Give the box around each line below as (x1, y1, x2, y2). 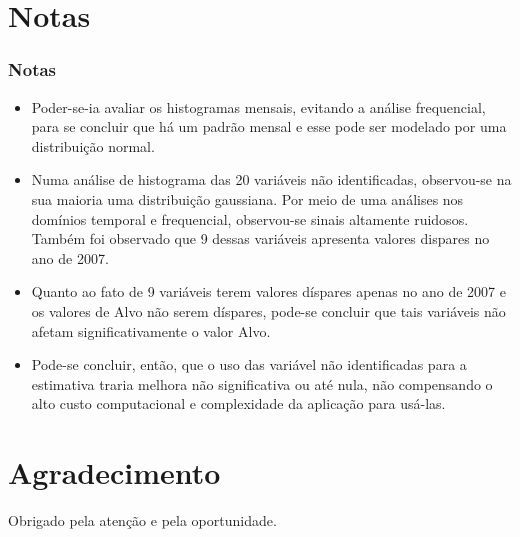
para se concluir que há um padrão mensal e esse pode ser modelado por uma (31, 116, 507, 137)
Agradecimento (8, 452, 221, 493)
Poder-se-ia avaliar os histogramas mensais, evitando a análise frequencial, (31, 96, 486, 117)
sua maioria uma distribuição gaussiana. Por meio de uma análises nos (31, 188, 464, 209)
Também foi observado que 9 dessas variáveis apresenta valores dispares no (31, 228, 490, 249)
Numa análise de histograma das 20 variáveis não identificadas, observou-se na (31, 169, 512, 190)
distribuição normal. (31, 135, 155, 156)
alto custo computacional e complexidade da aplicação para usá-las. (31, 393, 446, 414)
